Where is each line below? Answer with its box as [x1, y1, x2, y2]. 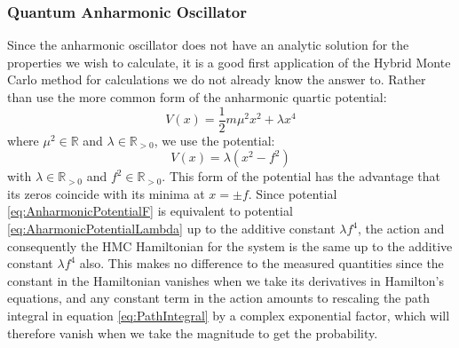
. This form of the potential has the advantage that [162, 167, 440, 186]
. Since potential [248, 184, 337, 202]
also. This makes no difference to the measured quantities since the [79, 254, 444, 273]
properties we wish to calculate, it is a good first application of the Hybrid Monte [7, 52, 451, 71]
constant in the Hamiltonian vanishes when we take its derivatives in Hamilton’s [7, 271, 445, 289]
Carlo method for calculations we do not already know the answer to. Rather [7, 70, 426, 89]
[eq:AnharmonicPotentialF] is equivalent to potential [7, 202, 293, 220]
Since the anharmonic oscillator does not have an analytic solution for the [7, 36, 409, 54]
